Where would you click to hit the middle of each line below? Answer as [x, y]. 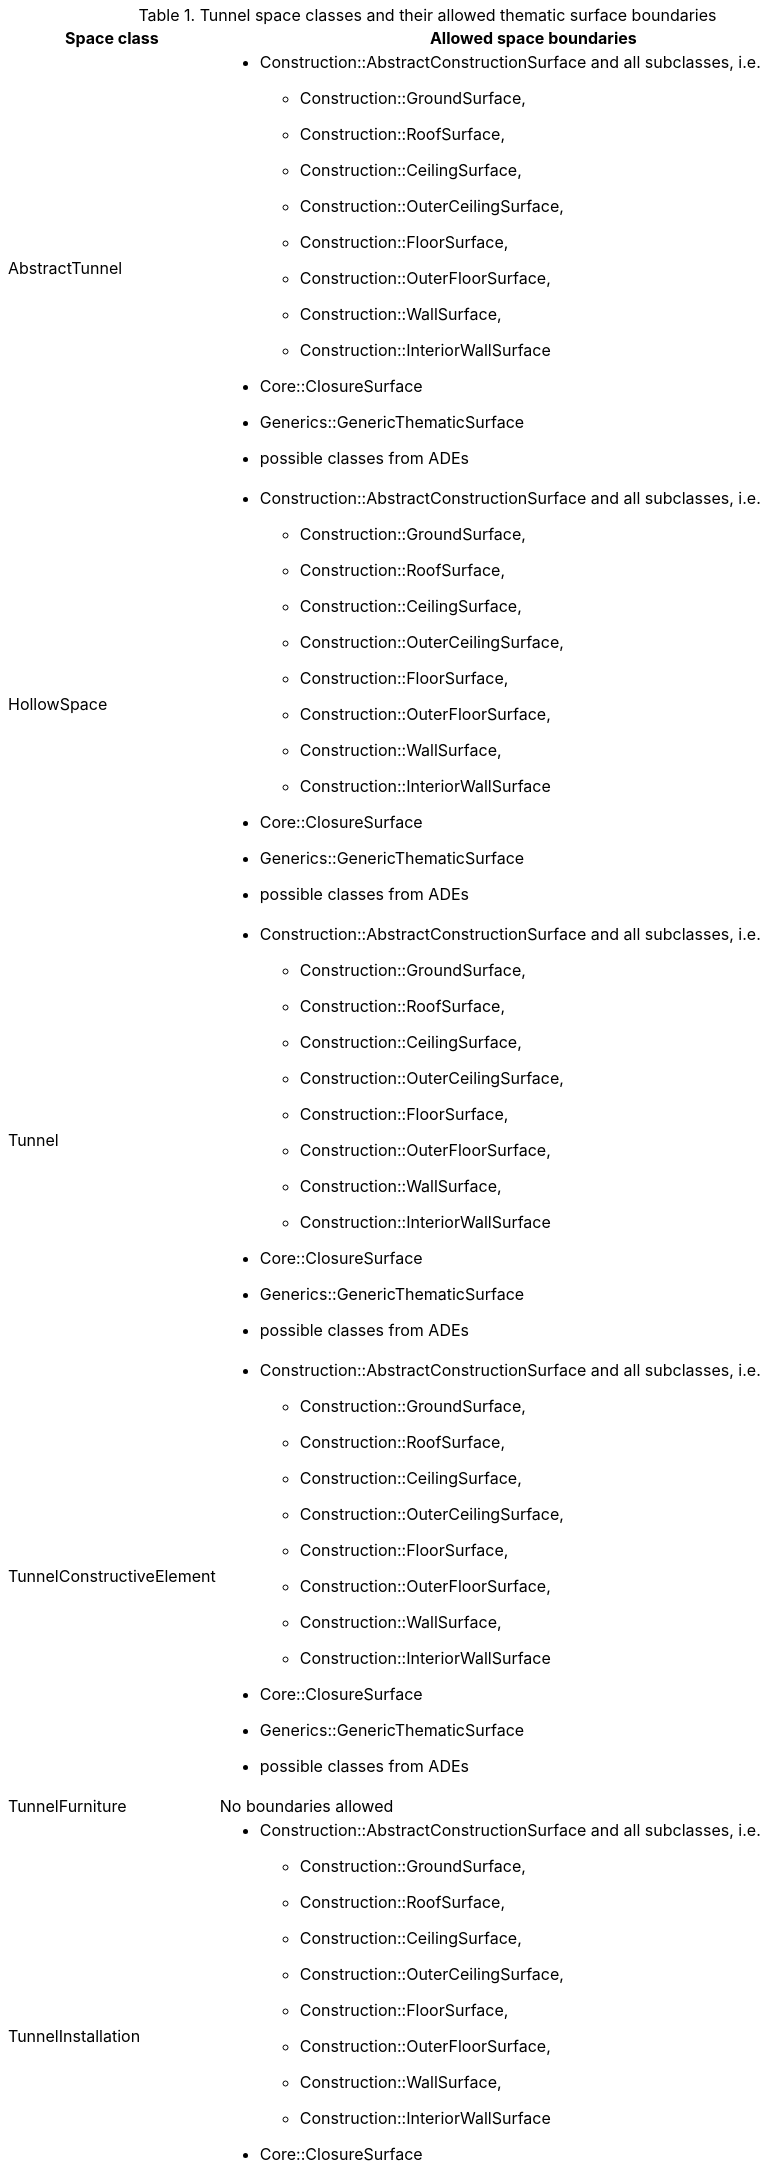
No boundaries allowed [306, 1806]
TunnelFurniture [67, 1806]
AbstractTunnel [65, 268]
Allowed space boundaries [533, 38]
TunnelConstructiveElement [112, 1576]
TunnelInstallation [74, 2036]
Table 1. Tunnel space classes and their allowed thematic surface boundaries [427, 15]
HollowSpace [58, 704]
